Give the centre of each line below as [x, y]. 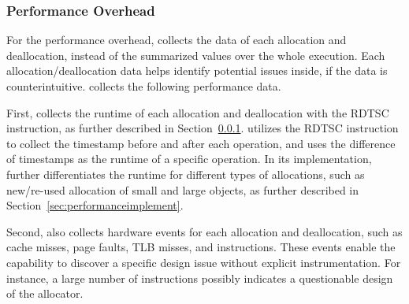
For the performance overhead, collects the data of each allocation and [177, 40]
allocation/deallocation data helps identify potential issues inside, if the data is [197, 70]
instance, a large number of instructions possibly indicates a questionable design [200, 278]
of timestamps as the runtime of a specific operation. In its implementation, [189, 159]
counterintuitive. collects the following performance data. [144, 86]
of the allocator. [45, 293]
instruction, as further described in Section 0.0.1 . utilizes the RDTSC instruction [203, 128]
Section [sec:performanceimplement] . [95, 205]
